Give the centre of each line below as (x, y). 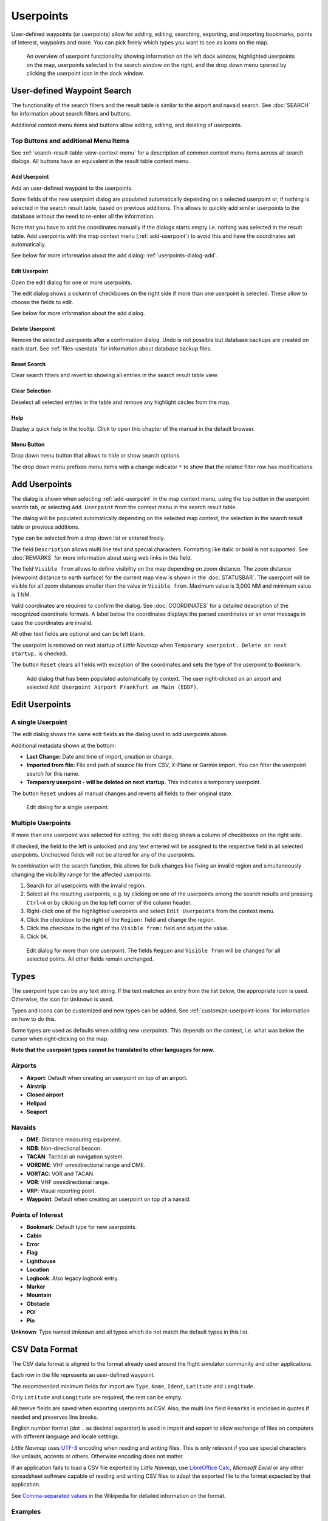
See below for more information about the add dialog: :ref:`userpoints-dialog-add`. (114, 256)
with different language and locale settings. (65, 1436)
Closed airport (45, 1095)
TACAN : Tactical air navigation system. (75, 1157)
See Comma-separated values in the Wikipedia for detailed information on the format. (118, 1495)
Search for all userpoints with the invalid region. (86, 886)
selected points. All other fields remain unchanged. (90, 959)
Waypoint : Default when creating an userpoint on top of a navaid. (108, 1199)
